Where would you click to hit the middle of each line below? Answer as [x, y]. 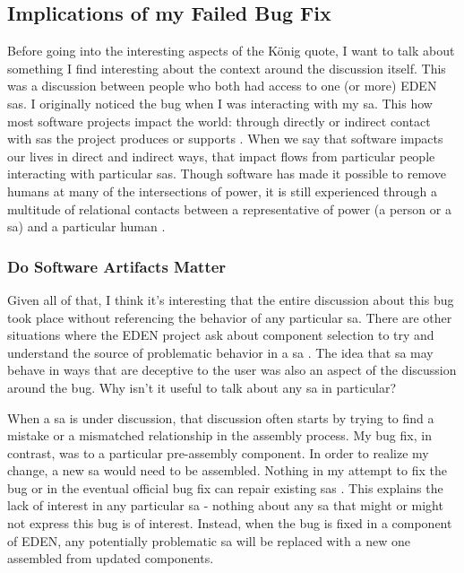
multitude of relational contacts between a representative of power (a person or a [229, 208]
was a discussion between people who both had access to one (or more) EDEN [222, 86]
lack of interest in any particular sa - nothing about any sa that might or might [225, 505]
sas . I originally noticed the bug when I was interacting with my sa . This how [220, 103]
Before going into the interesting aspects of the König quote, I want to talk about [231, 51]
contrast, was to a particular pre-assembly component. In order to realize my [218, 452]
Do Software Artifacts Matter [117, 266]
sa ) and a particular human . [86, 226]
